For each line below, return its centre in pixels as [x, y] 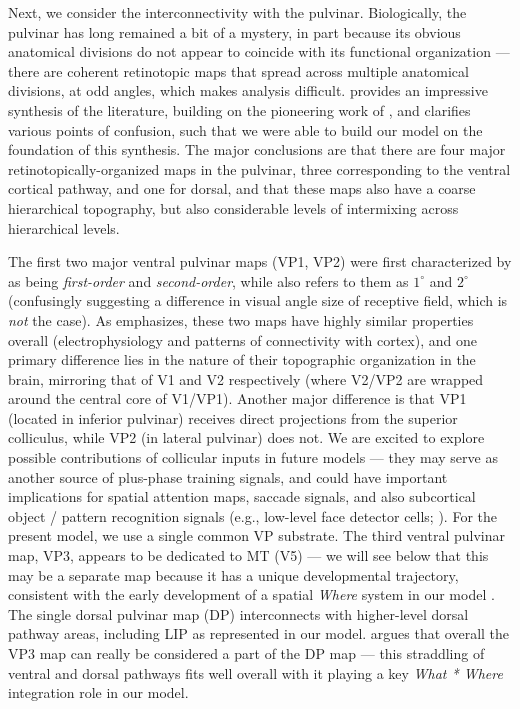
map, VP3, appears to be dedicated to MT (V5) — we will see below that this [248, 555]
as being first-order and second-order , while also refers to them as [208, 280]
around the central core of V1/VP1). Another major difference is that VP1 [237, 398]
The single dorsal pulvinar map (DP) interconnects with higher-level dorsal [238, 613]
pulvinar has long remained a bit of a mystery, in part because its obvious [234, 31]
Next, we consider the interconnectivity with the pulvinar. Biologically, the [237, 12]
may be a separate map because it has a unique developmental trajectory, [233, 574]
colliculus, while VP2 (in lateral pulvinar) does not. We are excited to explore [246, 437]
